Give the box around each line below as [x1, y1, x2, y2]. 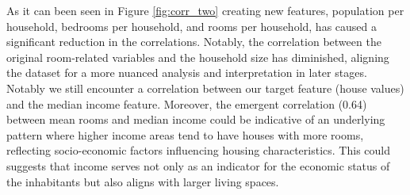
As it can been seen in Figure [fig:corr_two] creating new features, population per [6, 2, 404, 18]
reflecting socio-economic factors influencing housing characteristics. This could [6, 142, 390, 159]
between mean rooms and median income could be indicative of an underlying [6, 111, 385, 128]
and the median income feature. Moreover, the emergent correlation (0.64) [6, 95, 367, 112]
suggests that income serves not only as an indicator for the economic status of [6, 157, 390, 174]
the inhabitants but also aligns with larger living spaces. [6, 173, 279, 189]
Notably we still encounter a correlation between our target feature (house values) [6, 79, 404, 96]
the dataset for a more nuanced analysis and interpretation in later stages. [6, 64, 367, 81]
